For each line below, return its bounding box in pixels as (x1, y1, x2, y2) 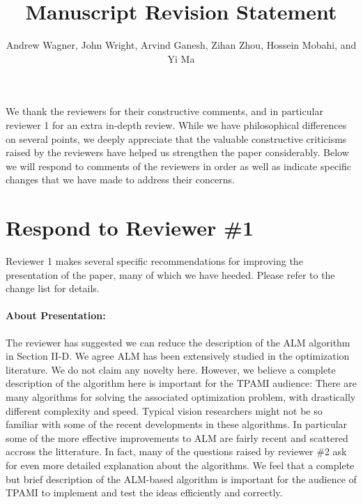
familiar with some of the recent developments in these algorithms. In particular (6, 417, 348, 432)
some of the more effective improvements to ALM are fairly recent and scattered (6, 430, 348, 445)
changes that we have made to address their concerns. (6, 172, 235, 187)
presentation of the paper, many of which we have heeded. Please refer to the (6, 267, 335, 282)
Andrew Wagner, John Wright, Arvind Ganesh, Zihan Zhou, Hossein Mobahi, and (6, 38, 357, 52)
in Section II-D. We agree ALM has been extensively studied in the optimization (6, 349, 350, 363)
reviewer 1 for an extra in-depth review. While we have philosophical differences (6, 117, 347, 132)
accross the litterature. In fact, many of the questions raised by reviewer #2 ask (6, 444, 347, 459)
